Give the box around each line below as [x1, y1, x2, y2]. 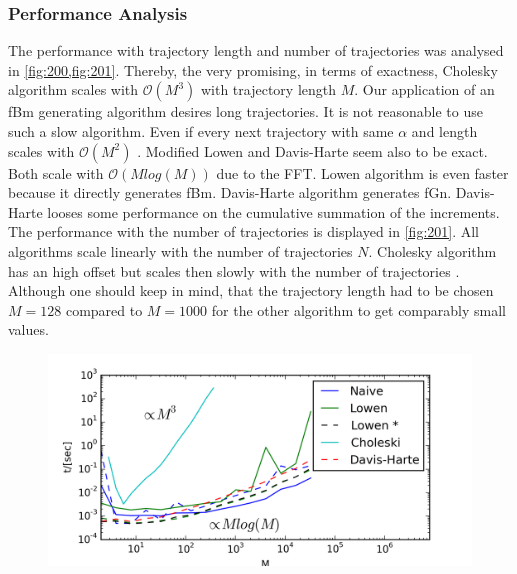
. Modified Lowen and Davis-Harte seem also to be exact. [137, 140, 488, 161]
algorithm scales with [8, 79, 139, 100]
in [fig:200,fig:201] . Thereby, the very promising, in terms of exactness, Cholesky [8, 59, 498, 80]
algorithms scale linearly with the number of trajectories [8, 240, 353, 261]
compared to [65, 299, 143, 320]
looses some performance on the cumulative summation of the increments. [47, 201, 500, 222]
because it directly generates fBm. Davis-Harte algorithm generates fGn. [8, 182, 452, 203]
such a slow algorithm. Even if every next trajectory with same [8, 121, 394, 141]
